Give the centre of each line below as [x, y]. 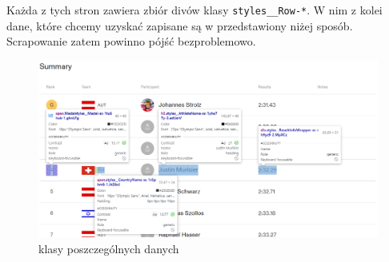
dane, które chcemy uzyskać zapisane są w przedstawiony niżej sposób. [180, 25]
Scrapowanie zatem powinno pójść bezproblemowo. [131, 41]
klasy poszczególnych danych [109, 248]
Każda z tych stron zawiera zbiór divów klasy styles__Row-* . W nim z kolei [194, 10]
